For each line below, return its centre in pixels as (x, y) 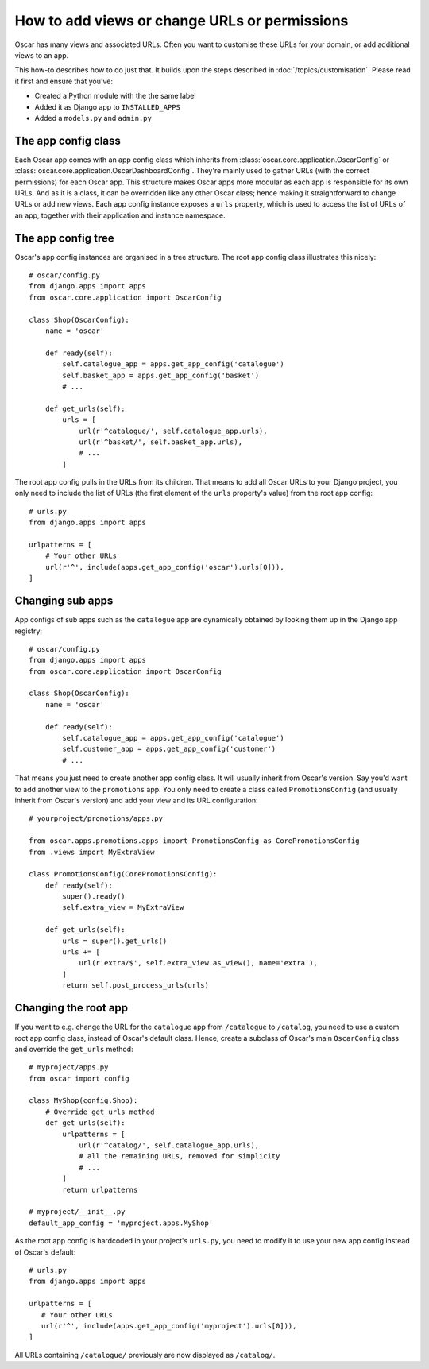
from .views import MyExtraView (92, 852)
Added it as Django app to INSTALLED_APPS (107, 106)
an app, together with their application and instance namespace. (120, 215)
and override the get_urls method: (74, 1049)
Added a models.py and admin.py (93, 118)
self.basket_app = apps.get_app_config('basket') (161, 375)
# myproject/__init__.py (77, 1212)
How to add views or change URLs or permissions (182, 21)
